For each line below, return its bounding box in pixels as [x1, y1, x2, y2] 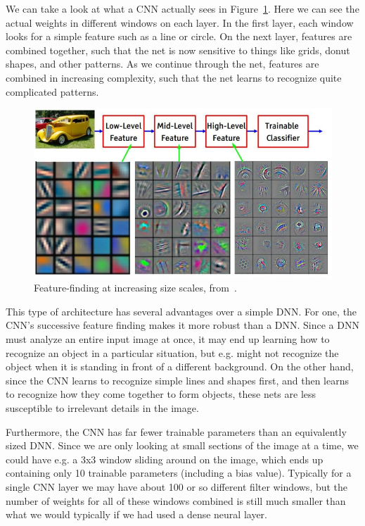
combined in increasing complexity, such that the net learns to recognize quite [6, 70, 342, 84]
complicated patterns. [6, 84, 99, 99]
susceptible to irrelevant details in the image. [6, 400, 199, 415]
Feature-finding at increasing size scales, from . [34, 280, 237, 295]
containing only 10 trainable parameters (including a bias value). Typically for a [6, 465, 352, 480]
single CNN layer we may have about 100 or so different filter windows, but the [6, 479, 348, 494]
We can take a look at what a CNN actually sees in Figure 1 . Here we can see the [6, 1, 359, 15]
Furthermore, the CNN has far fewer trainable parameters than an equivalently [6, 424, 347, 439]
